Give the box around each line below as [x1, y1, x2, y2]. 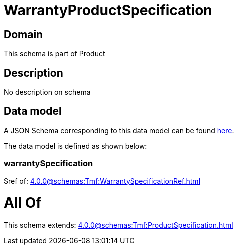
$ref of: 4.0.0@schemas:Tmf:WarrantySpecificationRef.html [4, 176, 201, 185]
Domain [4, 28, 43, 41]
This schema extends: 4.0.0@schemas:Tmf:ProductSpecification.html [4, 221, 233, 230]
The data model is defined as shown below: [4, 141, 147, 150]
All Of [4, 194, 42, 212]
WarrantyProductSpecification [4, 2, 212, 19]
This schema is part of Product [4, 49, 105, 58]
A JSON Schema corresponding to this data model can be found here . [4, 126, 234, 135]
